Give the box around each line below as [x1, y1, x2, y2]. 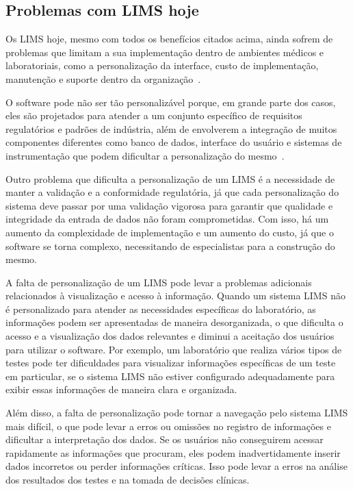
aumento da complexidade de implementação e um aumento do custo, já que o [5, 225, 334, 239]
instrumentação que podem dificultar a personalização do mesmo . [5, 148, 285, 162]
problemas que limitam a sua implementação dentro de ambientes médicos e [5, 45, 324, 59]
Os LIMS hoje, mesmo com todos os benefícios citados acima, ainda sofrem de [5, 32, 333, 46]
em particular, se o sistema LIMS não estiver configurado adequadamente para [5, 368, 335, 383]
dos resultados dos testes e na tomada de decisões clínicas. [5, 473, 250, 487]
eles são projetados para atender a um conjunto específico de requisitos [5, 108, 302, 123]
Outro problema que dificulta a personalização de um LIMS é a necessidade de [5, 171, 335, 186]
